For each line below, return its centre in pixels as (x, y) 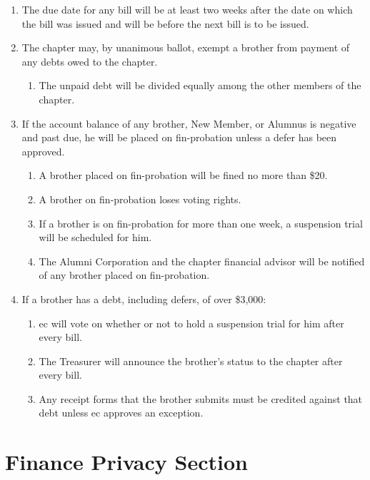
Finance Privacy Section (126, 462)
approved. (43, 151)
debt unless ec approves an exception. (121, 413)
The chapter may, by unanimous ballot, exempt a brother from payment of (186, 47)
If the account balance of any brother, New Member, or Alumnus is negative (189, 123)
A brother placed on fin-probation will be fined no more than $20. (183, 175)
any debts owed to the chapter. (90, 61)
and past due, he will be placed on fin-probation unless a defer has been (179, 137)
